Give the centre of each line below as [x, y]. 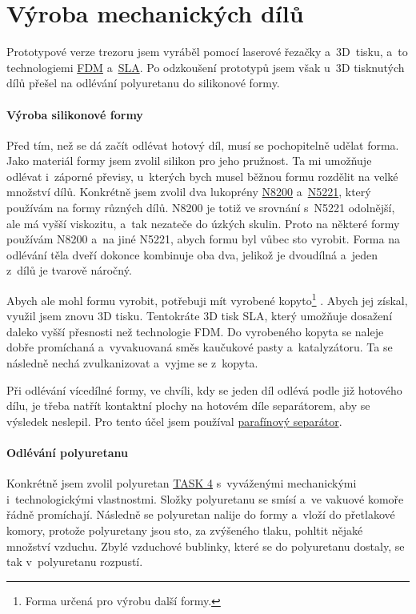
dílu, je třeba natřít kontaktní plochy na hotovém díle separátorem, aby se [188, 405]
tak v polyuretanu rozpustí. [75, 562]
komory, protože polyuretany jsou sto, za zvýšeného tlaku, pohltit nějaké [185, 530]
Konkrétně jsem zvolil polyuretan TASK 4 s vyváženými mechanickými [182, 483]
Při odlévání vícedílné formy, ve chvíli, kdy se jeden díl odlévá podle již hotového [204, 389]
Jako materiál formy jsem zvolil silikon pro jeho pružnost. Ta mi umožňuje [189, 161]
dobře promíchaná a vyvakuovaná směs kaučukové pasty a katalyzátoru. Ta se [200, 347]
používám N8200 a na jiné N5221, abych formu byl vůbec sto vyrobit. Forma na [203, 239]
